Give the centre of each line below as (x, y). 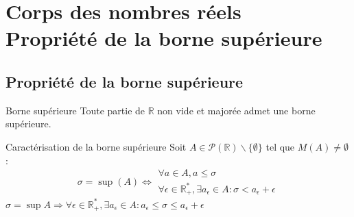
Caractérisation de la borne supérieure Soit (96, 146)
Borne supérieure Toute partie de (75, 110)
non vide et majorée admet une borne (236, 110)
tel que (280, 146)
